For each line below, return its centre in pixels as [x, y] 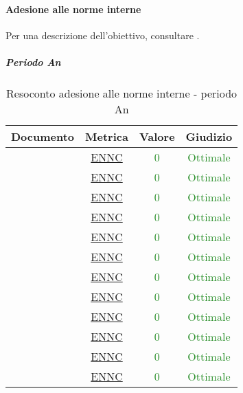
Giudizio [209, 136]
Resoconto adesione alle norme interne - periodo [122, 93]
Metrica [107, 136]
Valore [157, 136]
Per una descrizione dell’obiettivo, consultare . [103, 35]
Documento [43, 136]
